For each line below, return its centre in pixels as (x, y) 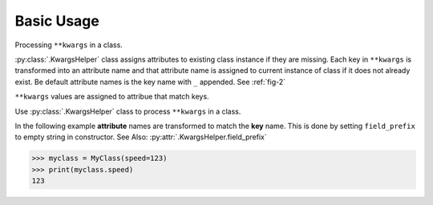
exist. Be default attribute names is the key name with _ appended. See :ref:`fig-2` (150, 82)
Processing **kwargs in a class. (69, 45)
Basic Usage (57, 21)
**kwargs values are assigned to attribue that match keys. (112, 97)
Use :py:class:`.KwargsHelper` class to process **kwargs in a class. (128, 111)
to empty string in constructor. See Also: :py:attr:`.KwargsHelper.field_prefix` (141, 137)
